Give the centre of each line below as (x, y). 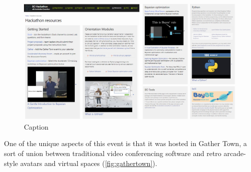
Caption (36, 126)
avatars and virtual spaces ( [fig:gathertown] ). (89, 163)
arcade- (235, 153)
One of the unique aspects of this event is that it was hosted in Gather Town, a (125, 143)
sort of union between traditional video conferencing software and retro (113, 153)
